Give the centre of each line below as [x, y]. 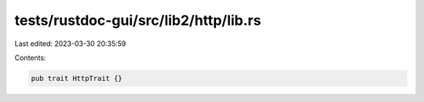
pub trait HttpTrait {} [77, 78]
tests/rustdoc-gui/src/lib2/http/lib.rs [138, 20]
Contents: [30, 58]
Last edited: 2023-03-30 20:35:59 [70, 44]
